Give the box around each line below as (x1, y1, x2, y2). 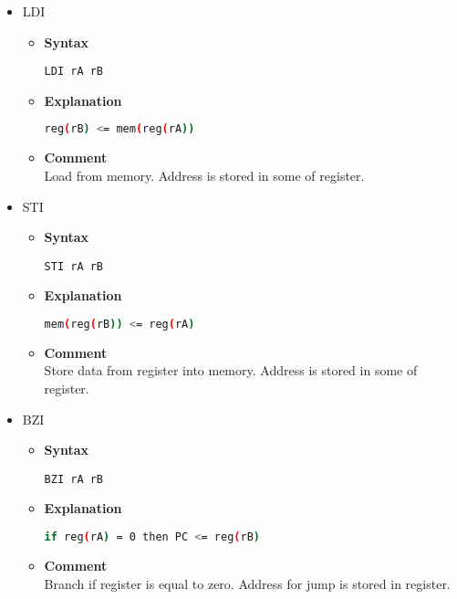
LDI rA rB (44, 65, 104, 79)
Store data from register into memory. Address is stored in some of (44, 361, 418, 380)
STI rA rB (44, 259, 104, 273)
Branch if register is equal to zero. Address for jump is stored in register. (44, 573, 451, 593)
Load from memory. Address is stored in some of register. (44, 165, 365, 184)
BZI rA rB (44, 472, 104, 486)
